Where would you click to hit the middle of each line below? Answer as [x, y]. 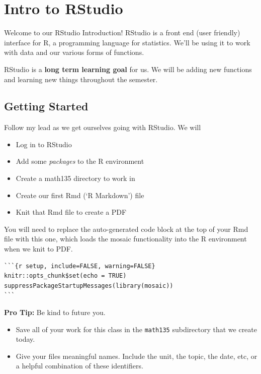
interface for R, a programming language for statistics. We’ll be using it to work [127, 42]
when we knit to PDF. [38, 249]
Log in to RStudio [44, 144]
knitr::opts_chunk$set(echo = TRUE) [65, 276]
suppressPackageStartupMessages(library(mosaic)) [89, 286]
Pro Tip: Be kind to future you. [55, 312]
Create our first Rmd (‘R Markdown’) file [80, 195]
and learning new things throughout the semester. [81, 79]
